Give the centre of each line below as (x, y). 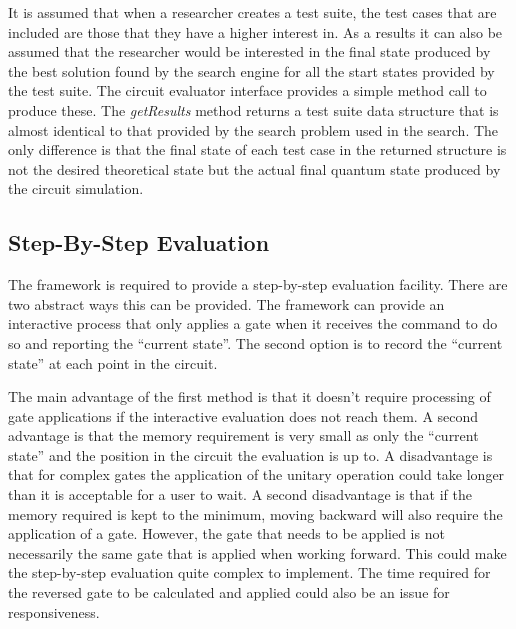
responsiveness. (54, 611)
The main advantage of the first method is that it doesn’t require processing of (249, 396)
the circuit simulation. (76, 188)
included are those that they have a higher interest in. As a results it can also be (255, 31)
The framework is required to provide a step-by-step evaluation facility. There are (258, 284)
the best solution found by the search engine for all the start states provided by (251, 70)
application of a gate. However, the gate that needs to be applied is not (226, 533)
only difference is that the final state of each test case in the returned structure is (257, 149)
